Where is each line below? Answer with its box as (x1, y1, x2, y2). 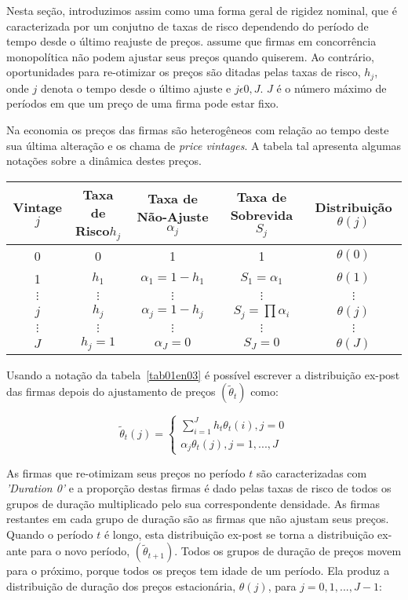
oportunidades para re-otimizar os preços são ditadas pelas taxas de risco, (6, 64, 361, 80)
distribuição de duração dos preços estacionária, (6, 578, 236, 595)
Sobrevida (230, 206, 293, 225)
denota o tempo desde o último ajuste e (40, 79, 231, 96)
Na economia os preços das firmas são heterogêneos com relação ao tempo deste (6, 122, 389, 138)
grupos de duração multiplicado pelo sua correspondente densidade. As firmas (6, 495, 380, 511)
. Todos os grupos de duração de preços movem (174, 543, 402, 559)
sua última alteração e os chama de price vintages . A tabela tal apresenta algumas (6, 137, 402, 153)
